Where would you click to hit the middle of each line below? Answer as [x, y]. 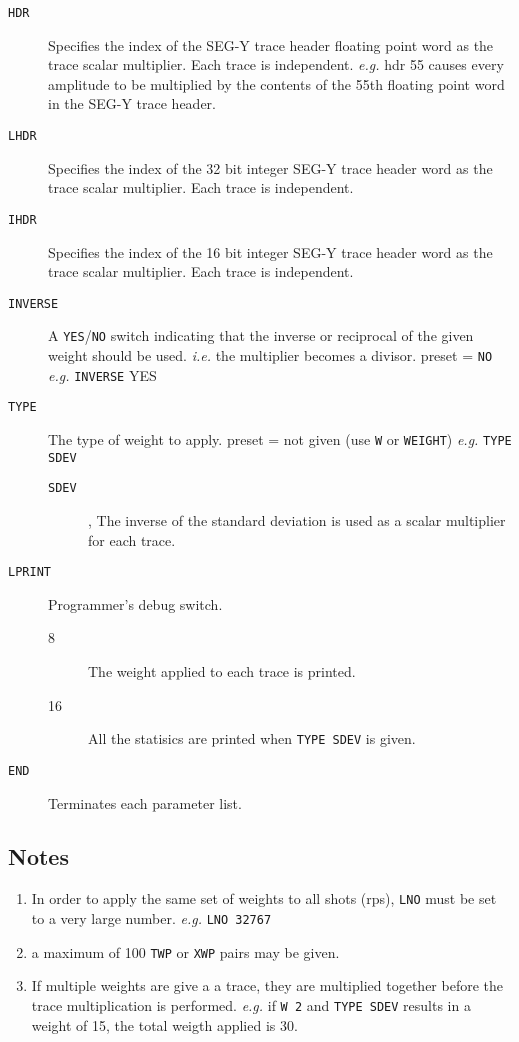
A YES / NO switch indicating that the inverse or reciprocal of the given [261, 335]
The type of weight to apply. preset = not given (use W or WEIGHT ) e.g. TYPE [280, 439]
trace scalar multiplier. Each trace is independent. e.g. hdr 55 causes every [276, 64]
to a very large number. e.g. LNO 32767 [151, 917]
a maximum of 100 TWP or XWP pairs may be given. [185, 951]
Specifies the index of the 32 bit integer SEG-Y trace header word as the [270, 167]
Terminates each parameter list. [145, 802]
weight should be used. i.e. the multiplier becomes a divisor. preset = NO [270, 355]
